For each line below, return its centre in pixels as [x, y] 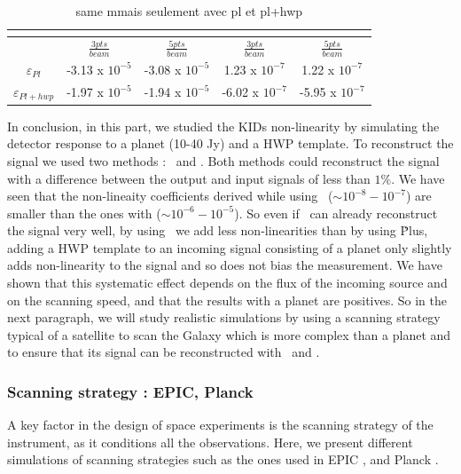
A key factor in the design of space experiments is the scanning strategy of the [220, 425]
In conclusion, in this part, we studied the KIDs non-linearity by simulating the [223, 126]
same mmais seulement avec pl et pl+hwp [189, 11]
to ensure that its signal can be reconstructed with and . [164, 352]
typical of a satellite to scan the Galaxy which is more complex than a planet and [229, 334]
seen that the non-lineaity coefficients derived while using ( [170, 196]
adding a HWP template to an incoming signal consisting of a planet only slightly [230, 247]
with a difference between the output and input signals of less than [189, 178]
